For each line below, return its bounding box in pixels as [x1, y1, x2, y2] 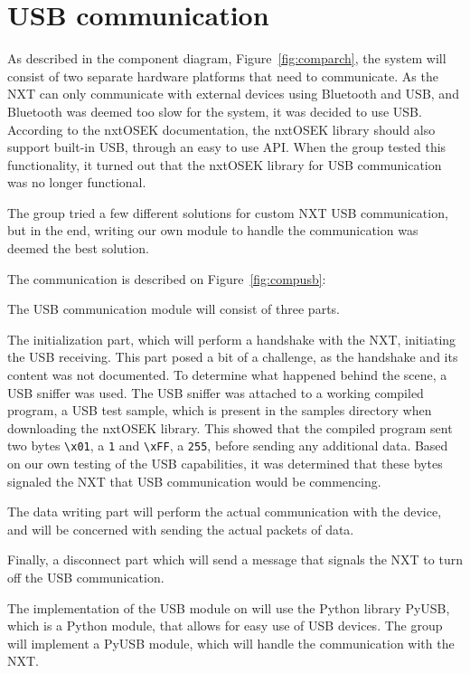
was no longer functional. [7, 173, 146, 192]
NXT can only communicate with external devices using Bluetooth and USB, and [7, 84, 459, 103]
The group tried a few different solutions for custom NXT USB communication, [7, 203, 448, 222]
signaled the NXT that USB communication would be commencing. [7, 471, 381, 490]
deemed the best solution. [7, 239, 149, 258]
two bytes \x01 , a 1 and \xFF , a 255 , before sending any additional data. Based [7, 436, 448, 455]
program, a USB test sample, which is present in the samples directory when [7, 401, 432, 420]
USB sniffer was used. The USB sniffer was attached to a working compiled [7, 383, 424, 402]
